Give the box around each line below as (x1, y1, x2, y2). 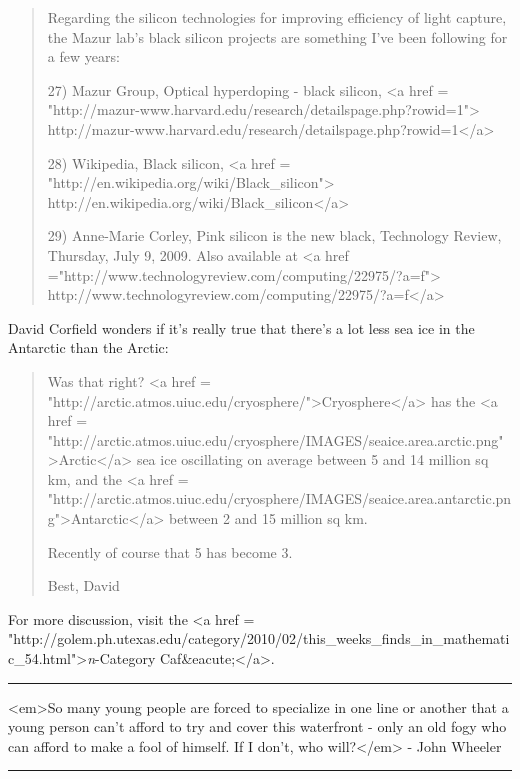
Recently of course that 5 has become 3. (47, 541, 293, 562)
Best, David (47, 575, 120, 596)
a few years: (47, 46, 120, 67)
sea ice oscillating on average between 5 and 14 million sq (136, 449, 489, 470)
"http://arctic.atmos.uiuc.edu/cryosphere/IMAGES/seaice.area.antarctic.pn (47, 488, 512, 509)
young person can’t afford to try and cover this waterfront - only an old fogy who (8, 716, 507, 737)
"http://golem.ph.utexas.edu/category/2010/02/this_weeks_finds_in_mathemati (8, 628, 510, 649)
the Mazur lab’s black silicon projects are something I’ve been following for (47, 26, 508, 47)
